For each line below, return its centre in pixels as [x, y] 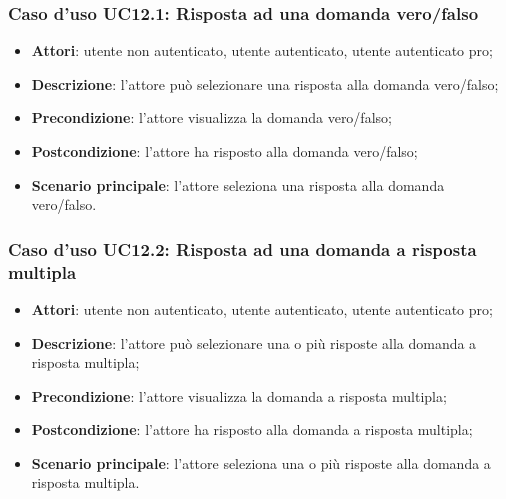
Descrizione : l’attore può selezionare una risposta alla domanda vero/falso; [265, 83]
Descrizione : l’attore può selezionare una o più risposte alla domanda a [254, 342]
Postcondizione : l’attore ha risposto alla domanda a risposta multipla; [252, 429]
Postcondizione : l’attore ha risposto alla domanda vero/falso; [224, 151]
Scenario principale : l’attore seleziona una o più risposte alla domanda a [261, 462]
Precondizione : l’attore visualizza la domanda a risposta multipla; [239, 395]
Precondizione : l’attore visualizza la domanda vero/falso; [211, 117]
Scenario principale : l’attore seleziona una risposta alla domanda [238, 184]
